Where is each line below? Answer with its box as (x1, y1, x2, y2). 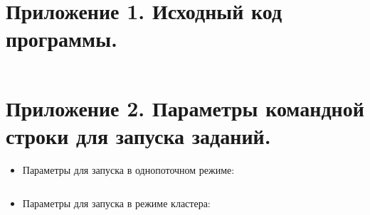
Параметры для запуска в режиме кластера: (22, 196, 211, 211)
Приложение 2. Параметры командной (6, 93, 364, 122)
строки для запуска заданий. (6, 121, 271, 150)
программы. (6, 24, 117, 53)
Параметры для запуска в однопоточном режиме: (22, 162, 235, 177)
